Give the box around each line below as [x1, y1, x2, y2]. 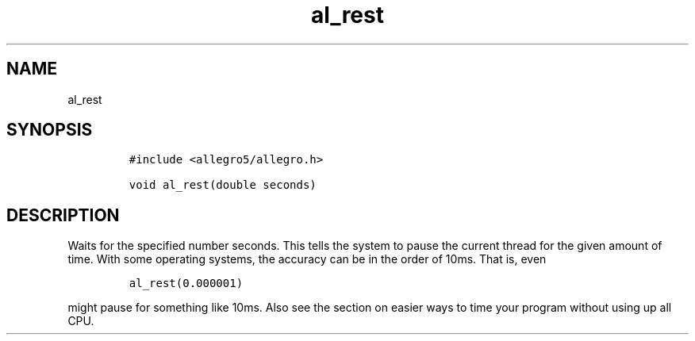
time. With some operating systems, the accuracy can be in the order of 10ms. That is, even [67, 252, 547, 266]
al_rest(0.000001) [129, 277, 244, 290]
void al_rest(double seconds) [129, 178, 317, 192]
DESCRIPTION [6, 205, 120, 225]
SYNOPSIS [6, 120, 93, 140]
